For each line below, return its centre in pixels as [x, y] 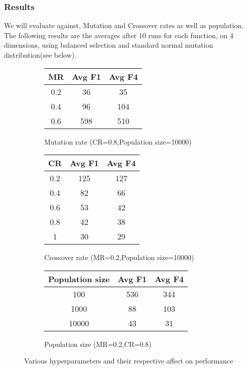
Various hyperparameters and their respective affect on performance [129, 361]
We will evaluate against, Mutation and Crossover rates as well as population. [124, 25]
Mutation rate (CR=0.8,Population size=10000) [118, 141]
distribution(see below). [40, 55]
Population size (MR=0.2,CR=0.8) [98, 344]
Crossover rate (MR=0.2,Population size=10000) [119, 257]
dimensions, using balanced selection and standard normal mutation [109, 45]
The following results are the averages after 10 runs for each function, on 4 [119, 35]
